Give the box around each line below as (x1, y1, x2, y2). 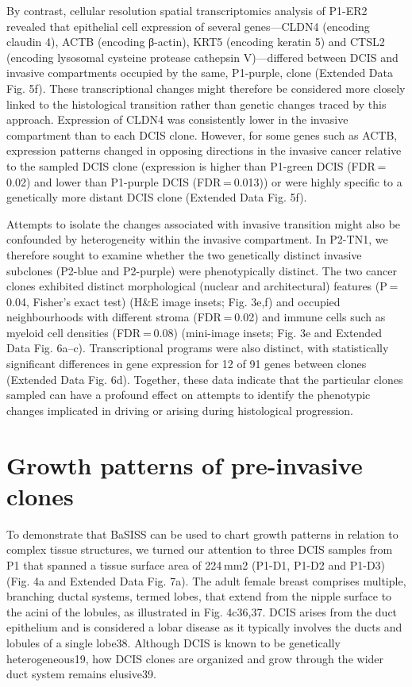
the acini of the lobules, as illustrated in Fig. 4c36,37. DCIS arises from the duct (6, 603, 398, 620)
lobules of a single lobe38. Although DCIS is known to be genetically (6, 634, 341, 651)
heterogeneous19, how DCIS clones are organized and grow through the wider (6, 650, 384, 666)
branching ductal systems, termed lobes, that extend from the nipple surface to (6, 588, 392, 604)
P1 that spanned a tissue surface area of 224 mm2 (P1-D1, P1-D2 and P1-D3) (6, 556, 386, 573)
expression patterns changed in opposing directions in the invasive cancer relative (6, 142, 402, 159)
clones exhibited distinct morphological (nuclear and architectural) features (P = (6, 278, 399, 294)
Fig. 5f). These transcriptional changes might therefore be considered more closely (6, 79, 406, 96)
